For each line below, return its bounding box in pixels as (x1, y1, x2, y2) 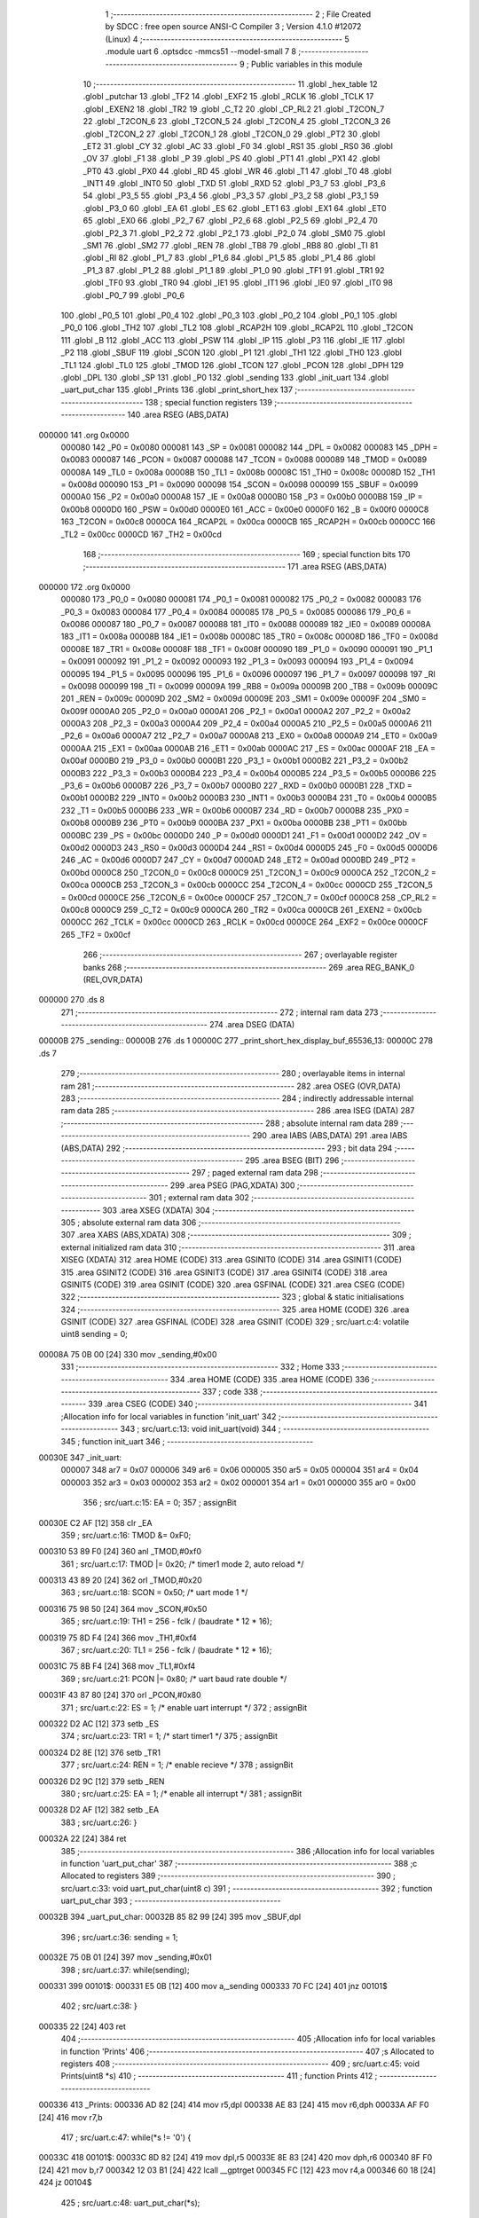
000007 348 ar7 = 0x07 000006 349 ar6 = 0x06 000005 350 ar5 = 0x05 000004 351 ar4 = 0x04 (60, 1465, 419, 1475)
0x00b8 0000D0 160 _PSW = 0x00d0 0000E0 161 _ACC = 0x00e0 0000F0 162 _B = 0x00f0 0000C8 (60, 504, 429, 515)
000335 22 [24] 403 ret (38, 2021, 126, 2032)
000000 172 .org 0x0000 (38, 581, 130, 592)
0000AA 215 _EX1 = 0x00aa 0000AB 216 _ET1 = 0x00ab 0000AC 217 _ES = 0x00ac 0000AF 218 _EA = (60, 743, 436, 753)
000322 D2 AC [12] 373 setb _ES (38, 1719, 160, 1729)
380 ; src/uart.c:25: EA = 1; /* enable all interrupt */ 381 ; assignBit (60, 1788, 302, 1798)
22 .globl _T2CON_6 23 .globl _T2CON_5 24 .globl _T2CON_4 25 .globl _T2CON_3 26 (82, 116, 391, 127)
